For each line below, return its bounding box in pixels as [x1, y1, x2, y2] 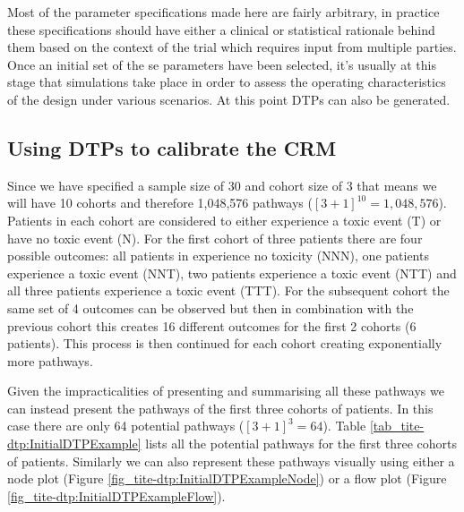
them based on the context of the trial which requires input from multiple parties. [7, 38, 457, 56]
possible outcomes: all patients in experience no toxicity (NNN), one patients [7, 246, 429, 265]
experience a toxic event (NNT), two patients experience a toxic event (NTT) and [7, 263, 457, 282]
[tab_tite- [369, 416, 425, 435]
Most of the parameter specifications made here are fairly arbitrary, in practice [7, 3, 440, 21]
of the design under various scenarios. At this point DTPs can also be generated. [7, 90, 451, 108]
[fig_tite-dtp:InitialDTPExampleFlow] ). [7, 486, 226, 505]
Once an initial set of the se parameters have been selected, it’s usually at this [7, 55, 436, 73]
